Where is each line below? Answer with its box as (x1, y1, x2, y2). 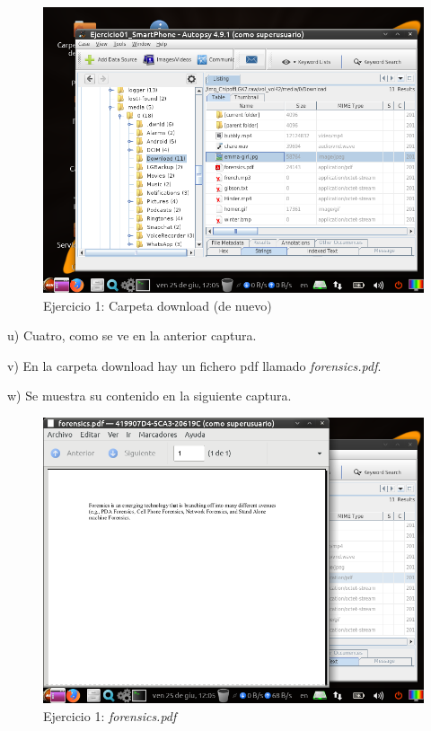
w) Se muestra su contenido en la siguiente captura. (7, 386, 292, 405)
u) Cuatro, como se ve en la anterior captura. (7, 326, 257, 345)
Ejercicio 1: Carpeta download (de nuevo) (43, 295, 272, 314)
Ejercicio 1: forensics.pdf (43, 706, 177, 725)
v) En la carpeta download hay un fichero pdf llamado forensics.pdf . (7, 356, 382, 374)
